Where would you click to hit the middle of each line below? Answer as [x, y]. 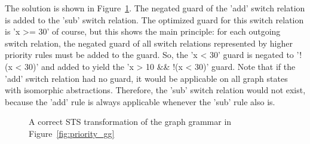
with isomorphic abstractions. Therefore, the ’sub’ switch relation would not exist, [155, 90]
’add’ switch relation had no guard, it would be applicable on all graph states [146, 78]
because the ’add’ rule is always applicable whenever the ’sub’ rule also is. [140, 101]
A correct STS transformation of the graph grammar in [130, 122]
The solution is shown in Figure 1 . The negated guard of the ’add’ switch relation [155, 8]
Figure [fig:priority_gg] [72, 133]
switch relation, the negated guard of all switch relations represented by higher [149, 43]
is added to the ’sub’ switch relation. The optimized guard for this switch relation [154, 19]
